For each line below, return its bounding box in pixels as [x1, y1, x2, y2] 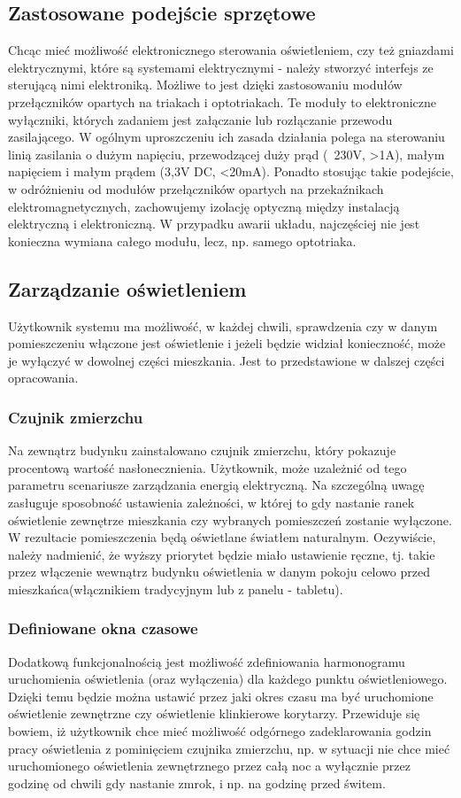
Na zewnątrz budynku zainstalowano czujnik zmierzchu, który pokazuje [8, 441, 396, 460]
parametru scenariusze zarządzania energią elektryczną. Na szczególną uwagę [8, 476, 425, 494]
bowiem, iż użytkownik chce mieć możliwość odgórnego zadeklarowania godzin [8, 722, 432, 740]
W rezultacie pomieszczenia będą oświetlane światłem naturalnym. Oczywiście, [8, 528, 436, 546]
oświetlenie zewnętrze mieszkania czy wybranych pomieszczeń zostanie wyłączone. [8, 510, 452, 529]
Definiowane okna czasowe [8, 617, 198, 639]
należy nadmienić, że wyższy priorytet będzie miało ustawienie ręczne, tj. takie [8, 545, 435, 563]
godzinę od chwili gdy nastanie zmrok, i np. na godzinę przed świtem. [8, 773, 386, 792]
